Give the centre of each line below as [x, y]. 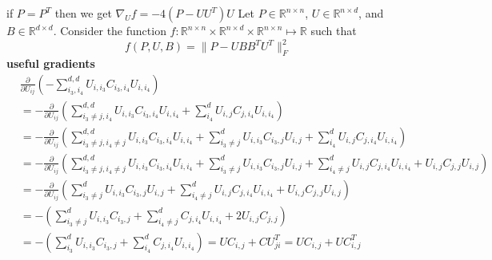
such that [334, 30]
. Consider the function [110, 30]
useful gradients [51, 63]
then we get [83, 13]
